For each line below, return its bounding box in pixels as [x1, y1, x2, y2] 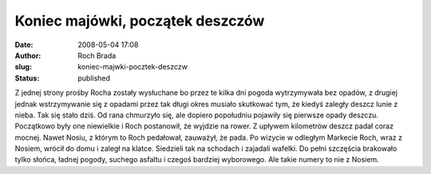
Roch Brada [77, 50, 117, 60]
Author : [14, 50, 42, 60]
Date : [14, 40, 34, 49]
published [77, 73, 111, 83]
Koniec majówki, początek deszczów [14, 12, 265, 30]
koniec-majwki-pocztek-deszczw [77, 62, 188, 72]
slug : [14, 62, 32, 72]
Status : [14, 73, 40, 83]
